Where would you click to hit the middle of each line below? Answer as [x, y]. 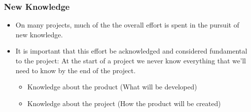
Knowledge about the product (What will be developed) [112, 87]
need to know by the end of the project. [75, 70]
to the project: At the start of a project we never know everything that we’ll [131, 60]
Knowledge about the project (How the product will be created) [124, 103]
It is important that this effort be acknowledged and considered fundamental [131, 51]
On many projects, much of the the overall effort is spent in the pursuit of [127, 25]
